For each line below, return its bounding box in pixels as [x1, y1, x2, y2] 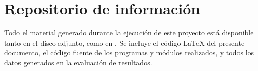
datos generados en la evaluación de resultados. [4, 57, 152, 67]
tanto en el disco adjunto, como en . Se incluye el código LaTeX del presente [4, 37, 245, 48]
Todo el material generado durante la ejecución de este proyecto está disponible [4, 27, 254, 38]
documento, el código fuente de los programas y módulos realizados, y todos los [4, 47, 254, 58]
